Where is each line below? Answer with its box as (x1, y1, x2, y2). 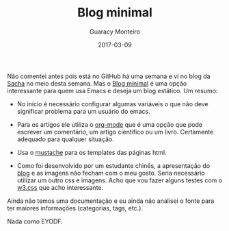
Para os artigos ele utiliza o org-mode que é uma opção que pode (16, 120, 203, 128)
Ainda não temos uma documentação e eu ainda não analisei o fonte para (7, 197, 215, 205)
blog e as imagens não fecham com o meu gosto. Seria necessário (16, 169, 205, 177)
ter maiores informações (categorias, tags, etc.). (7, 204, 144, 212)
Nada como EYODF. (7, 217, 63, 226)
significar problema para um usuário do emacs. (16, 107, 150, 115)
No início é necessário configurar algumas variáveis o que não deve (16, 99, 208, 108)
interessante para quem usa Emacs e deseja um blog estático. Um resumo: (7, 86, 218, 95)
